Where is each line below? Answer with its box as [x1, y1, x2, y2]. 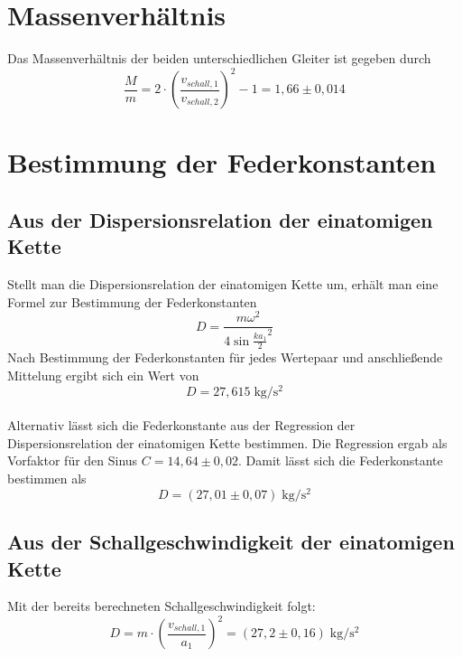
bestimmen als [7, 469, 87, 488]
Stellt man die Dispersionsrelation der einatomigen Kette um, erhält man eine [7, 275, 439, 294]
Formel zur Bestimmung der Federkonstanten [7, 292, 257, 311]
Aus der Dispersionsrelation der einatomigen [7, 205, 433, 233]
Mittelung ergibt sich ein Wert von [7, 366, 199, 384]
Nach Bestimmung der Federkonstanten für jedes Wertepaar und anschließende [7, 348, 443, 367]
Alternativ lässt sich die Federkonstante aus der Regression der [7, 416, 356, 435]
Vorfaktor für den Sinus [7, 451, 138, 470]
